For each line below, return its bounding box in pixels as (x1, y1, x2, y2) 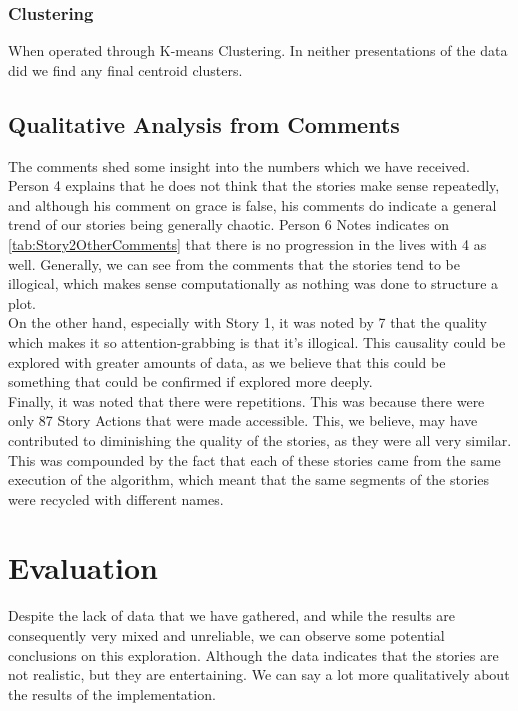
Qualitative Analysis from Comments (8, 108, 400, 139)
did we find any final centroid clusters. (8, 59, 243, 80)
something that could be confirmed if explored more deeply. (8, 371, 373, 392)
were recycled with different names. (8, 488, 224, 509)
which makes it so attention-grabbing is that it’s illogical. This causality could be (8, 331, 506, 352)
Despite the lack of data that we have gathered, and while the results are (8, 605, 455, 626)
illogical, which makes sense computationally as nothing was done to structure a (8, 273, 499, 294)
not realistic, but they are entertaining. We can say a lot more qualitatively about (8, 664, 510, 685)
